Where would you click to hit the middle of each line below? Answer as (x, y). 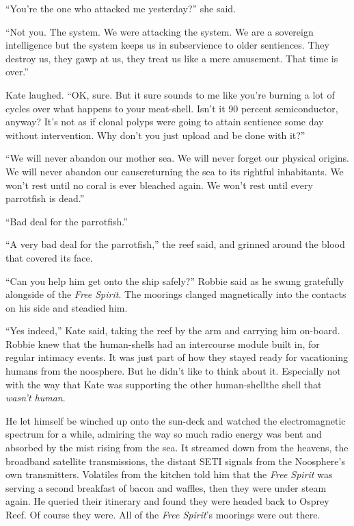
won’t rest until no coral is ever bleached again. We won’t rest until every (159, 185)
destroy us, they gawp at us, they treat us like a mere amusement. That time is (172, 58)
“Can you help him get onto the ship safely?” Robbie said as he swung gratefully (175, 280)
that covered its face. (49, 257)
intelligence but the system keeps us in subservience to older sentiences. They (167, 45)
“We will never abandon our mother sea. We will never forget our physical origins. (177, 158)
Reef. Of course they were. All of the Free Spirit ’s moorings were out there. (163, 514)
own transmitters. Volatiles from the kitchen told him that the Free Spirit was (169, 474)
